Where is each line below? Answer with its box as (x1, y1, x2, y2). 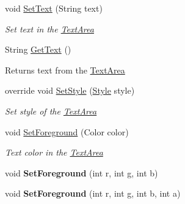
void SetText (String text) (5, 2, 103, 14)
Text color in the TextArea (5, 146, 103, 159)
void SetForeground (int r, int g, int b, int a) (5, 187, 181, 200)
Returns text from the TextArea (5, 63, 125, 76)
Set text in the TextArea (5, 22, 94, 35)
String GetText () (5, 43, 71, 56)
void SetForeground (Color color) (5, 125, 129, 138)
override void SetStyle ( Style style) (5, 84, 135, 97)
